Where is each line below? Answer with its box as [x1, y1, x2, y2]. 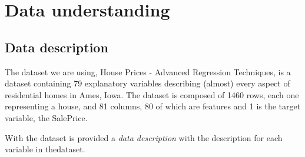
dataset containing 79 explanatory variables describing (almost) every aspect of [5, 77, 290, 89]
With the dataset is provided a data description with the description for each [5, 131, 283, 143]
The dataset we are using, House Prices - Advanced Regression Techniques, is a [5, 65, 291, 78]
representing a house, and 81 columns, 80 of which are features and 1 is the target [5, 100, 301, 112]
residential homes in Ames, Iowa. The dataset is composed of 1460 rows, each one [5, 88, 299, 101]
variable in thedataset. [5, 143, 85, 155]
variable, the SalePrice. [5, 111, 88, 123]
